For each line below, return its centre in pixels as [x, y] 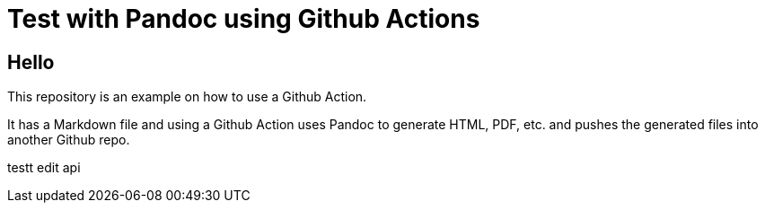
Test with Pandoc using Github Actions [244, 19]
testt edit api [44, 168]
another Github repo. [69, 140]
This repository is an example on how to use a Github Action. [187, 97]
